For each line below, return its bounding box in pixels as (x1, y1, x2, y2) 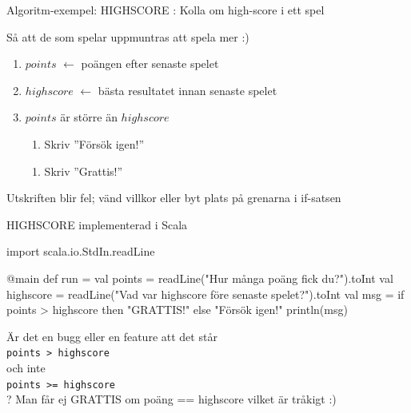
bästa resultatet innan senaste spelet (98, 81, 277, 98)
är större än (60, 109, 118, 125)
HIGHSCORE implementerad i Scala (6, 216, 188, 232)
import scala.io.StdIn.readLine (6, 243, 155, 260)
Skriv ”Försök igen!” (44, 135, 145, 152)
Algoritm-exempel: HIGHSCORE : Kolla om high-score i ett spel (6, 2, 325, 18)
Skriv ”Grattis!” (44, 162, 123, 179)
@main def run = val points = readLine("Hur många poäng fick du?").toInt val (6, 269, 393, 286)
